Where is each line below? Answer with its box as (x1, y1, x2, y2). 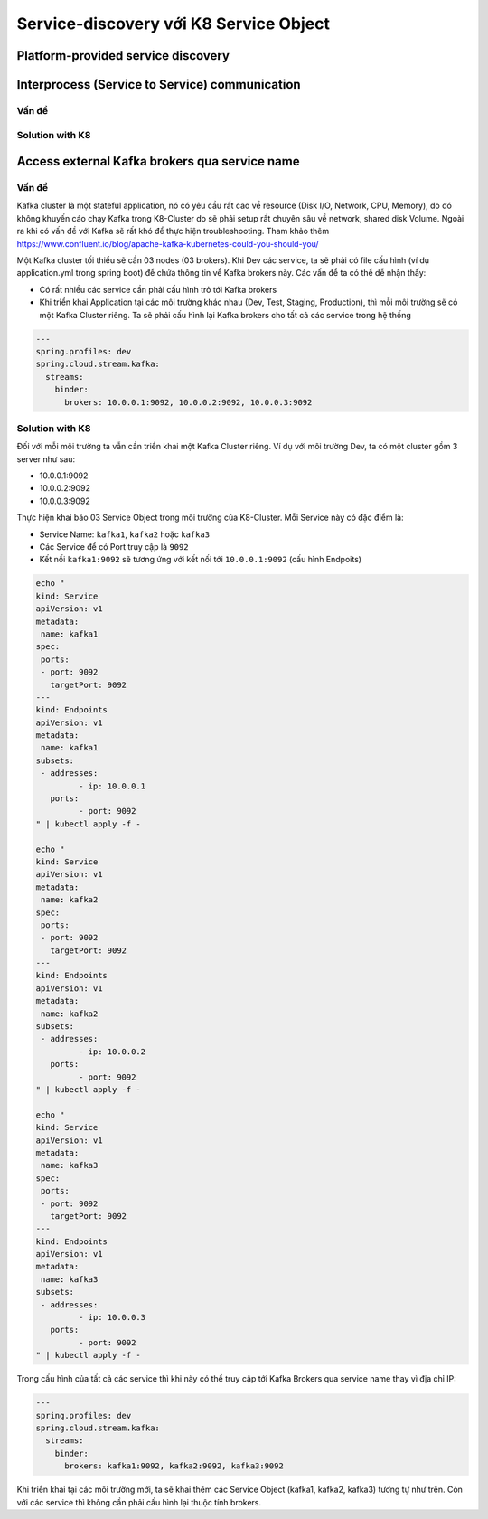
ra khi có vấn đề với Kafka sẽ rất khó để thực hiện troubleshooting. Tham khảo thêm (16, 226, 330, 237)
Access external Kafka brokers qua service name (16, 154, 300, 169)
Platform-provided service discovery (16, 48, 230, 63)
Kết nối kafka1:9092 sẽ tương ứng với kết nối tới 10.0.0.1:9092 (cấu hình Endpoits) (39, 554, 361, 565)
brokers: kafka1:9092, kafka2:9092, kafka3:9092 (64, 1461, 284, 1471)
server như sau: (16, 453, 76, 465)
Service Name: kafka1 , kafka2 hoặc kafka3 (39, 529, 211, 540)
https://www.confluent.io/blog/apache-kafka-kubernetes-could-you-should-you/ (16, 238, 320, 249)
